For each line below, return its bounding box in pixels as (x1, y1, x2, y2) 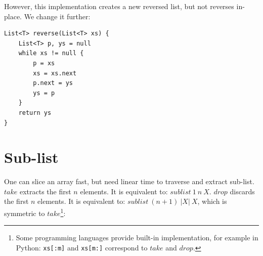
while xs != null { (18, 50, 84, 57)
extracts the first (19, 186, 71, 196)
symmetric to (4, 207, 45, 218)
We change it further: (24, 11, 91, 21)
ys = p (33, 89, 55, 97)
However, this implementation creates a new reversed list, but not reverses (4, 1, 234, 11)
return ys (18, 109, 52, 116)
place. (4, 11, 22, 21)
